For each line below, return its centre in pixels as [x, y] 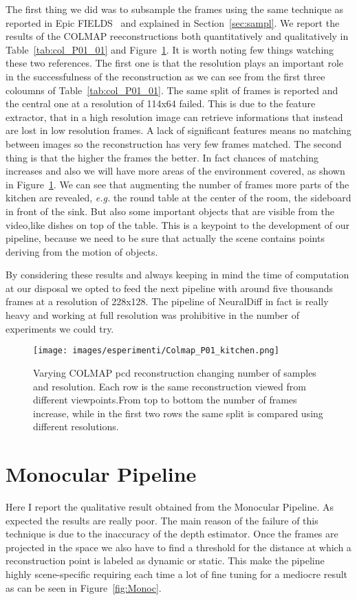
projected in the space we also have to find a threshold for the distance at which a [178, 547]
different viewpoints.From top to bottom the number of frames [165, 400]
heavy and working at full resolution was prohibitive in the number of [152, 315]
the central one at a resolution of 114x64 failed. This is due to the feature [161, 103]
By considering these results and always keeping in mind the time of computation [177, 275]
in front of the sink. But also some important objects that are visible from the [170, 211]
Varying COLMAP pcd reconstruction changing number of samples [175, 372]
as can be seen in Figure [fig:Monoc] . [84, 587]
